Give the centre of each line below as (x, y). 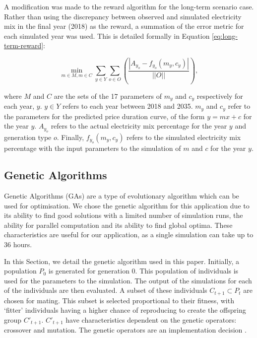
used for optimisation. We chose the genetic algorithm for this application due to (127, 205)
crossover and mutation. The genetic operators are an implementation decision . (125, 330)
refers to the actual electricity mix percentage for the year (139, 126)
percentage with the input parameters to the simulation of (93, 148)
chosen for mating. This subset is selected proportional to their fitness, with (119, 300)
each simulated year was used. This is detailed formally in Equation (107, 35)
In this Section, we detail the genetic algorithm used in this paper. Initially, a (122, 261)
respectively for (220, 96)
